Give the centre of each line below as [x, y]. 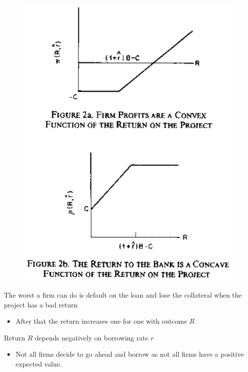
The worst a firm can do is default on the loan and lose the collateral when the [123, 294]
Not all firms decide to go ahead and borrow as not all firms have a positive [130, 354]
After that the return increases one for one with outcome [101, 321]
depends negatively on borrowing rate [92, 337]
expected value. [39, 363]
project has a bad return [41, 304]
